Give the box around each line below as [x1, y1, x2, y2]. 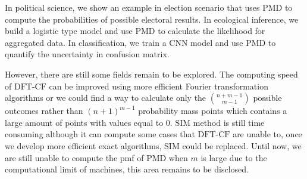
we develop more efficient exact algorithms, [5, 139, 162, 152]
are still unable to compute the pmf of [5, 151, 144, 163]
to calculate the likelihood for [158, 24, 265, 37]
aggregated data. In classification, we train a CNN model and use [5, 36, 243, 48]
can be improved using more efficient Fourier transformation [49, 79, 268, 92]
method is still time [193, 116, 265, 128]
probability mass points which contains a [138, 104, 287, 117]
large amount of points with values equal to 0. [5, 116, 173, 128]
